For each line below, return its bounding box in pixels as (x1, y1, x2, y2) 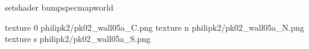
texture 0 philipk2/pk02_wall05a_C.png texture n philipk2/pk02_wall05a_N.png (5, 21, 304, 33)
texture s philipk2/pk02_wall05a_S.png (5, 32, 151, 45)
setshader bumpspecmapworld (5, 1, 113, 13)
